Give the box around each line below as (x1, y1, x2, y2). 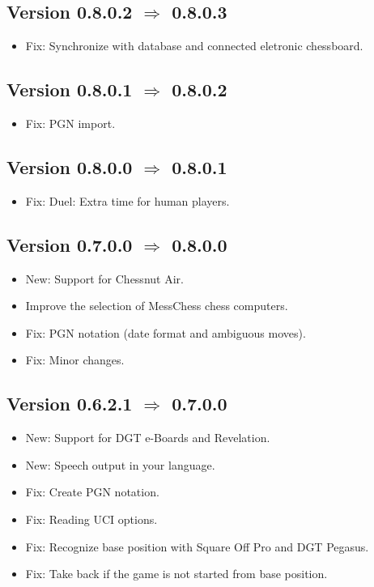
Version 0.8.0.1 (6, 77, 133, 102)
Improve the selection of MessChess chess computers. (25, 297, 288, 314)
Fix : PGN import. (25, 115, 116, 131)
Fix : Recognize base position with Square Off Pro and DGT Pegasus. (25, 538, 369, 555)
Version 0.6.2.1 (6, 391, 133, 416)
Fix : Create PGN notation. (25, 483, 159, 500)
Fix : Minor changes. (25, 351, 125, 368)
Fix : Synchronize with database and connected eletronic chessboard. (25, 37, 363, 54)
